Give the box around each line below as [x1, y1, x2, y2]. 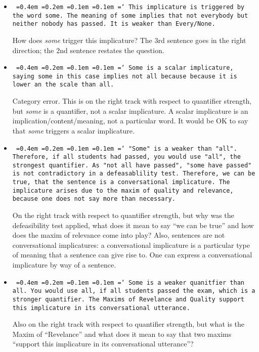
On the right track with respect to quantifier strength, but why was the [12, 210, 234, 221]
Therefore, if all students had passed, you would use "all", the [12, 153, 241, 161]
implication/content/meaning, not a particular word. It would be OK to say [12, 115, 248, 126]
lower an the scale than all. [12, 81, 114, 89]
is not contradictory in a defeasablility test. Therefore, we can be [12, 170, 255, 178]
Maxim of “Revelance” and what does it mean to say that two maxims [12, 328, 232, 339]
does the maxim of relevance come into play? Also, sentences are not [12, 230, 225, 240]
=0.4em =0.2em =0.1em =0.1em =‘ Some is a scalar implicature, [16, 64, 234, 72]
